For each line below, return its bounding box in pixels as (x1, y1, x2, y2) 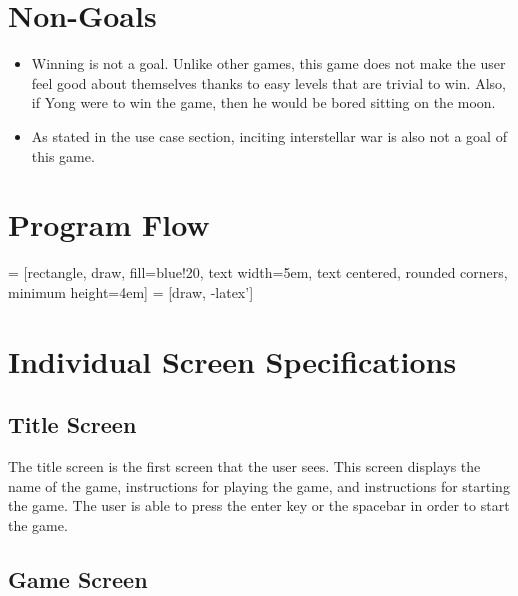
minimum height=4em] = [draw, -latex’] (8, 281, 254, 302)
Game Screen (8, 563, 148, 594)
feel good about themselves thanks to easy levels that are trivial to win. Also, (31, 72, 506, 93)
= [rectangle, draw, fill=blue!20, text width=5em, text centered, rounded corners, (8, 262, 508, 283)
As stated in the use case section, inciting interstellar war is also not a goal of (31, 125, 507, 146)
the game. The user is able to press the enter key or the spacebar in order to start (8, 495, 510, 516)
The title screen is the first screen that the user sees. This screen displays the (8, 455, 481, 476)
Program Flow (8, 204, 210, 245)
